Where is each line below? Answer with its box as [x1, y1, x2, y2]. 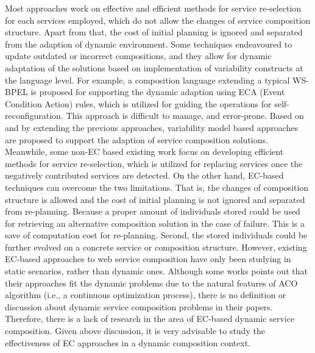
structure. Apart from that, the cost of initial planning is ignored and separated [5, 26, 303, 38]
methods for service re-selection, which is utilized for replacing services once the [5, 157, 303, 169]
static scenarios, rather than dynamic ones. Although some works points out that [5, 265, 308, 277]
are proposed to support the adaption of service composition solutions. [5, 133, 268, 146]
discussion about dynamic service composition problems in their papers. [5, 300, 273, 313]
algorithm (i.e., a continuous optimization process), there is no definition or [5, 288, 286, 301]
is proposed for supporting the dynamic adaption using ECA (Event [30, 85, 285, 98]
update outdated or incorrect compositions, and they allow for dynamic [5, 49, 272, 62]
